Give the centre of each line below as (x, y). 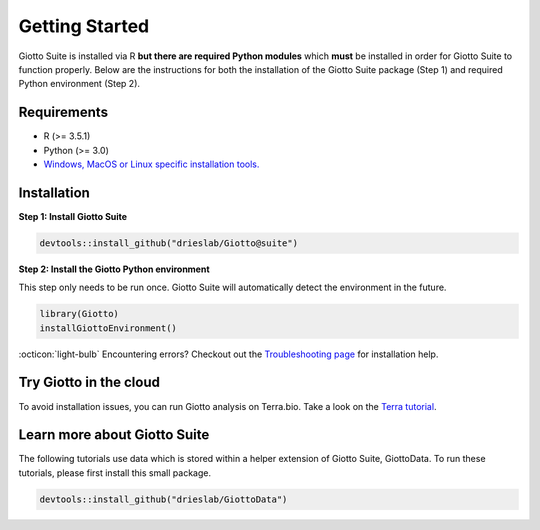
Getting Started (84, 26)
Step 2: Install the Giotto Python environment (114, 269)
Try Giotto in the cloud (89, 382)
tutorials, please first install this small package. (115, 472)
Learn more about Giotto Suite (114, 435)
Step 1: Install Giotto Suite (73, 216)
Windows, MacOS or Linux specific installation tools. (151, 164)
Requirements (63, 112)
